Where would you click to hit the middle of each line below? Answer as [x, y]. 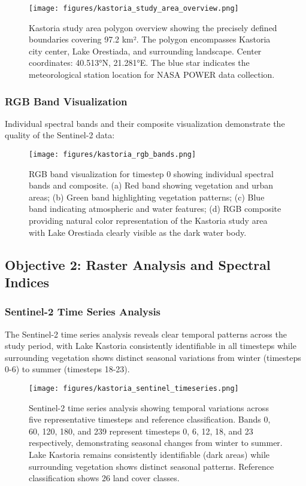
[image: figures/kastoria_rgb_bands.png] [113, 155]
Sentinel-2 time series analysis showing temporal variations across [149, 407]
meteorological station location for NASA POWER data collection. [152, 75]
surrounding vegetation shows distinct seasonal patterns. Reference [152, 466]
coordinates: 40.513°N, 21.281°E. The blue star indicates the [139, 63]
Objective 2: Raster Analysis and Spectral [138, 264]
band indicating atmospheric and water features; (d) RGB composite [155, 209]
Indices [27, 282]
